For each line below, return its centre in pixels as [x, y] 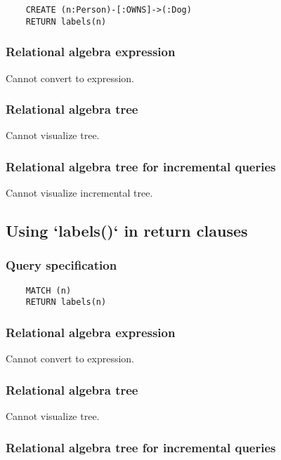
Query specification [61, 265]
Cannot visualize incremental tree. [79, 193]
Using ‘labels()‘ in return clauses [127, 231]
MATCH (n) [48, 290]
